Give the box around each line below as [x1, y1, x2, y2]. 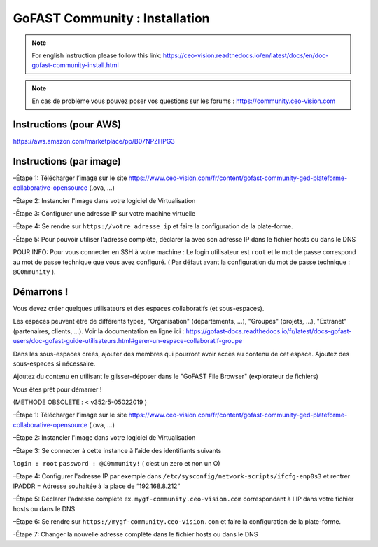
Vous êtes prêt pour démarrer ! [13, 385, 102, 394]
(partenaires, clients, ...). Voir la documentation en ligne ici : [13, 326, 185, 335]
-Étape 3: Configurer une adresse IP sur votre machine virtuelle [13, 209, 196, 218]
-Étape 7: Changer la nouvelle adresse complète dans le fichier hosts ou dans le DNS [13, 530, 258, 539]
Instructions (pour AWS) [13, 118, 122, 130]
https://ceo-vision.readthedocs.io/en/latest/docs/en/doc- [162, 51, 329, 60]
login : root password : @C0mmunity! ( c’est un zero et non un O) [13, 459, 220, 468]
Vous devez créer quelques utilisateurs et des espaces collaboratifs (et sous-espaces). [13, 304, 265, 312]
